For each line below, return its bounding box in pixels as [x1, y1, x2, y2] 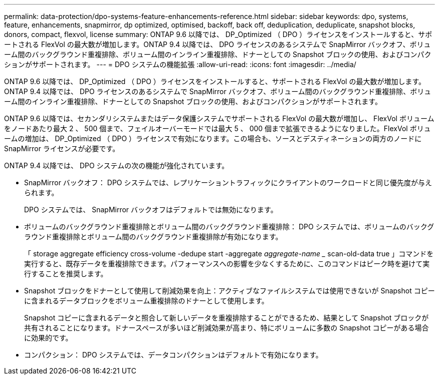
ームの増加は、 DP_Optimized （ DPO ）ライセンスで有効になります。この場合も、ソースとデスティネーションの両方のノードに [4, 134, 422, 143]
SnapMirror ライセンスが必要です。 [4, 144, 120, 153]
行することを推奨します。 [24, 269, 108, 278]
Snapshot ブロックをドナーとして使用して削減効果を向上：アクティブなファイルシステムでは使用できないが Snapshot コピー [24, 286, 435, 295]
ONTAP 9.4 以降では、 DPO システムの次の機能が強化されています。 [4, 161, 229, 170]
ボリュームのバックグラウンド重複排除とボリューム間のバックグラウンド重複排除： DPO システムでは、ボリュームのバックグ [24, 222, 434, 231]
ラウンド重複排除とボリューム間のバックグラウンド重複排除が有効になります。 [24, 232, 283, 241]
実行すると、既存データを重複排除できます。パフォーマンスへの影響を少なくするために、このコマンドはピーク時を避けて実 [24, 259, 430, 268]
